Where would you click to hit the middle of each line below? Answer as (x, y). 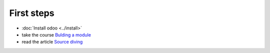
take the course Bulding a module (56, 34)
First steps (32, 13)
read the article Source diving (52, 42)
